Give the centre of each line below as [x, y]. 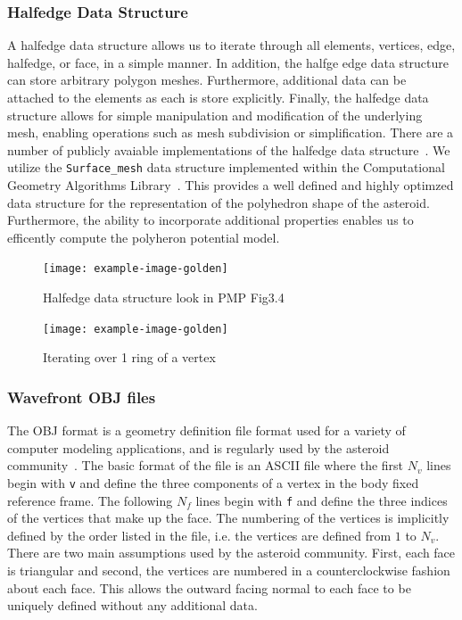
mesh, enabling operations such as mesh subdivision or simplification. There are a [231, 132]
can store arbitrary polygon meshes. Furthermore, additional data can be [207, 80]
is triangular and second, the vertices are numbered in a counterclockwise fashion [229, 570]
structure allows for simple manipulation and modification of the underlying [215, 115]
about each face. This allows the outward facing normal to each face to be [209, 587]
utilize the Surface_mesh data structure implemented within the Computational [226, 167]
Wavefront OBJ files [82, 397]
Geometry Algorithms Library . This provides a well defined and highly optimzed [231, 185]
